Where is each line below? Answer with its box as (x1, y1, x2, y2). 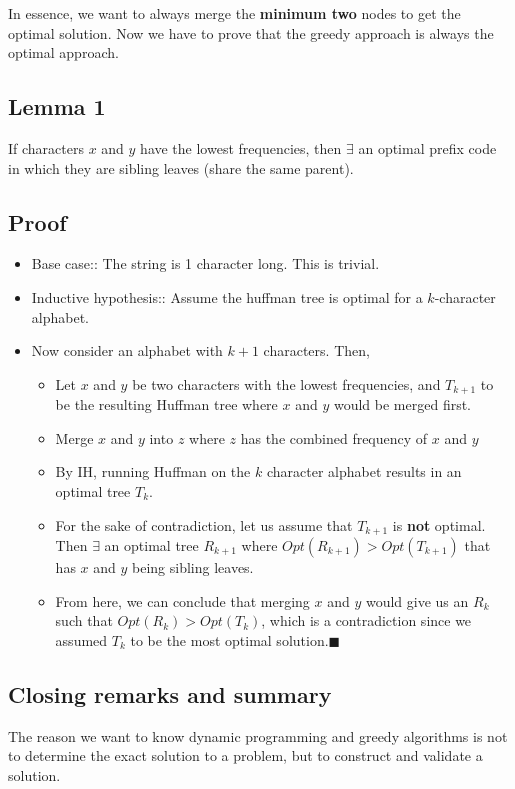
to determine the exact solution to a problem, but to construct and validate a (8, 745, 483, 766)
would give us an (365, 590, 469, 611)
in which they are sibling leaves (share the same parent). (8, 157, 354, 178)
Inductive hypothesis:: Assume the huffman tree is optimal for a (31, 286, 423, 307)
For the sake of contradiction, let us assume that (55, 514, 353, 535)
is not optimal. (392, 514, 486, 535)
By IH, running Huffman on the (55, 461, 251, 482)
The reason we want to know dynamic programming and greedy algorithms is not (8, 725, 508, 746)
